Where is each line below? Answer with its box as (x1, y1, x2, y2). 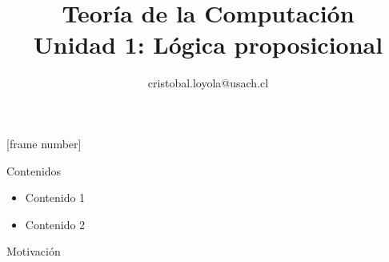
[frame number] (6, 135, 82, 151)
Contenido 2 (25, 216, 86, 232)
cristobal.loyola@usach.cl (147, 75, 269, 91)
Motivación (6, 243, 61, 260)
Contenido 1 (25, 189, 86, 206)
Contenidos (6, 162, 62, 179)
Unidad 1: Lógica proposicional (33, 28, 383, 61)
